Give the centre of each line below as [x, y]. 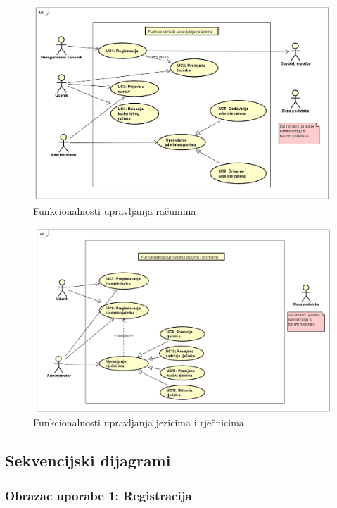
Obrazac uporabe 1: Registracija [98, 495]
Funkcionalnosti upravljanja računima [115, 210]
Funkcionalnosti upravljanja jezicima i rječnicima [139, 422]
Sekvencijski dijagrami [88, 460]
